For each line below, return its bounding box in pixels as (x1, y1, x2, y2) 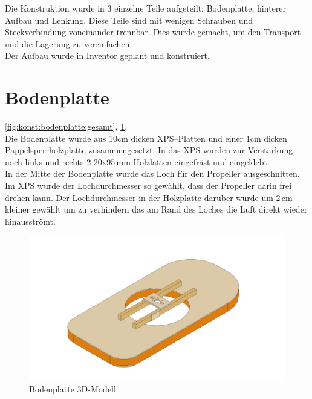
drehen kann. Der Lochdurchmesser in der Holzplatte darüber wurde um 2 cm (5, 191, 293, 203)
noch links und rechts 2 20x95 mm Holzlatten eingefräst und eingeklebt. (5, 155, 270, 168)
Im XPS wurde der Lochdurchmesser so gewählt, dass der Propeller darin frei (5, 179, 292, 192)
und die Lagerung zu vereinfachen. (5, 37, 132, 50)
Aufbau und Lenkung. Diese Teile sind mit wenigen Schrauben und (5, 13, 253, 26)
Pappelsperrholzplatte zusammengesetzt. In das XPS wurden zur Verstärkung (5, 143, 293, 156)
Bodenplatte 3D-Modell (29, 382, 116, 395)
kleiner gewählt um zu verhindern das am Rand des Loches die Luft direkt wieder (5, 203, 308, 216)
